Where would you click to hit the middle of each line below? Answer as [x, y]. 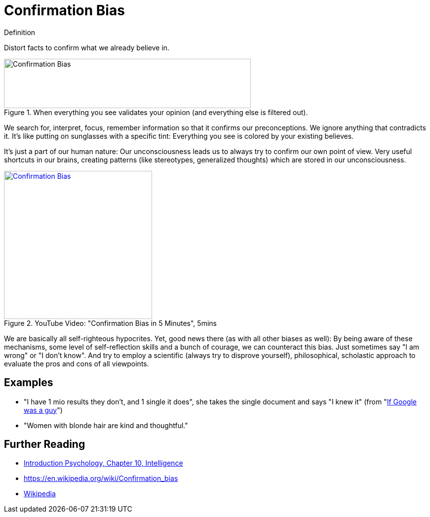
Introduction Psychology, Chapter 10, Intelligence [103, 463]
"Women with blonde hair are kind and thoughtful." [106, 425]
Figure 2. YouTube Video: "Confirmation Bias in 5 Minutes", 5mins [110, 323]
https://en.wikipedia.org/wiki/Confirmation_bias [101, 478]
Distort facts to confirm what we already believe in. [87, 47]
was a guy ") [43, 410]
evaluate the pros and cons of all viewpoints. [77, 363]
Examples [29, 383]
